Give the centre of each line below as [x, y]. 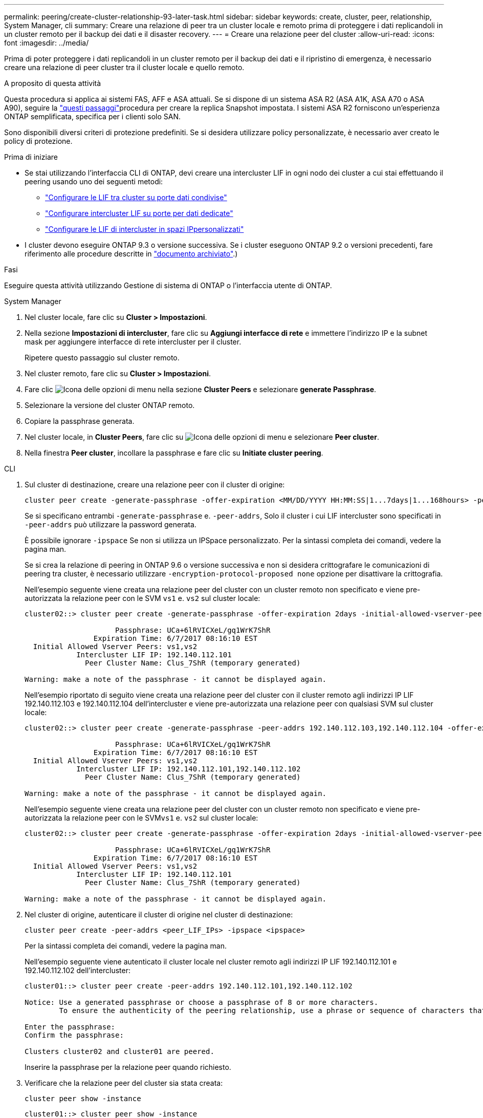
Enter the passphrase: [70, 1027]
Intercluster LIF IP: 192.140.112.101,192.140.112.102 [189, 769]
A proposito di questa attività [53, 83]
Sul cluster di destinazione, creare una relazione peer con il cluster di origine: [155, 485]
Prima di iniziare [31, 157]
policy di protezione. [38, 141]
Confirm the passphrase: [74, 1035]
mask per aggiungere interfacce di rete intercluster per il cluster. [133, 342]
